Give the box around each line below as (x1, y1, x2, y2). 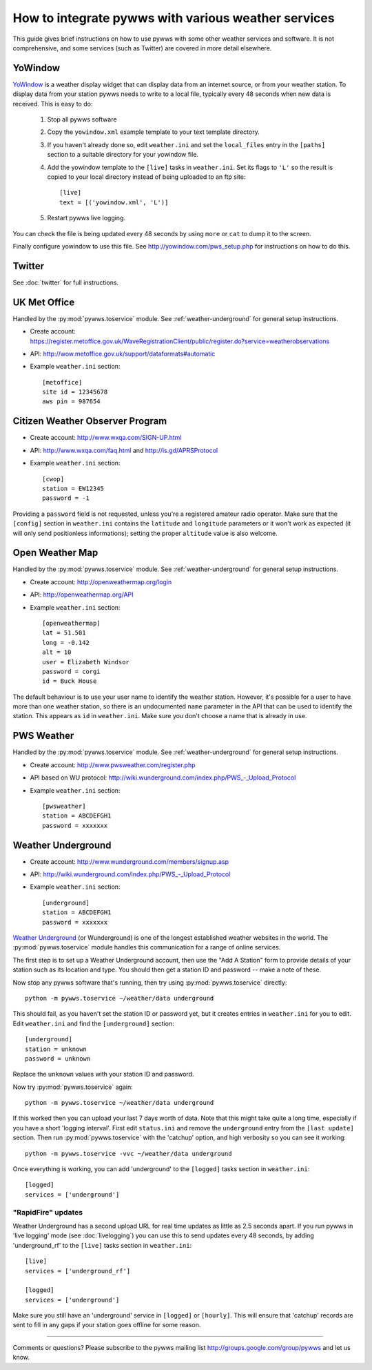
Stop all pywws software (47, 115, 117, 124)
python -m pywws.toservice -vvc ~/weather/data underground (25, 1150, 232, 1157)
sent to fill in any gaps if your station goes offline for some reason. (12, 1321, 201, 1329)
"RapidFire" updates (12, 1207, 83, 1217)
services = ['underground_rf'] (25, 1267, 131, 1275)
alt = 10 (42, 648, 72, 656)
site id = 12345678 (42, 388, 108, 396)
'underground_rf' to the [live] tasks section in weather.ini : (12, 1241, 192, 1249)
